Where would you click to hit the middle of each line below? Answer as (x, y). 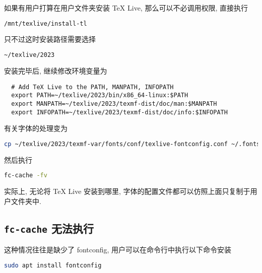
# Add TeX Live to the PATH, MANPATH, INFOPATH (92, 87)
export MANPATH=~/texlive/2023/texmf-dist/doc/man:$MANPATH (114, 104)
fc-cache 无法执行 (49, 228)
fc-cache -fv (26, 176)
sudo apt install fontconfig (53, 265)
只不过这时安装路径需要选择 (50, 39)
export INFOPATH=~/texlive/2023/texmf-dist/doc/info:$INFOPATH (119, 112)
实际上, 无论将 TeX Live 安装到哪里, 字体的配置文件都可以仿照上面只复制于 (127, 191)
